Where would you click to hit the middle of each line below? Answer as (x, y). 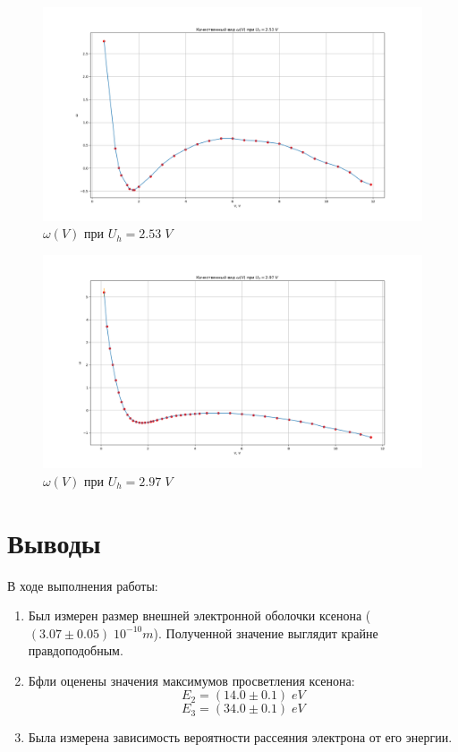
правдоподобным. (76, 650)
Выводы (54, 542)
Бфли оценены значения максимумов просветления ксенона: (191, 680)
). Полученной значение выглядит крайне (266, 632)
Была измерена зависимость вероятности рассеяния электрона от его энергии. (240, 737)
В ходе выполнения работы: (83, 585)
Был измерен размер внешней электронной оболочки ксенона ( (199, 615)
